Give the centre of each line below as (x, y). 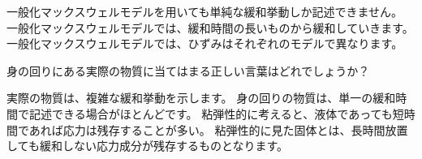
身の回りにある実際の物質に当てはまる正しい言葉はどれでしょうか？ (188, 70)
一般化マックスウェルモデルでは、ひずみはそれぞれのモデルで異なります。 (205, 43)
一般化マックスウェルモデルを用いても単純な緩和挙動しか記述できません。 (205, 11)
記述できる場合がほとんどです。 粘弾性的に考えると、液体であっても (211, 113)
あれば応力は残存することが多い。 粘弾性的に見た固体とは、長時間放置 (218, 129)
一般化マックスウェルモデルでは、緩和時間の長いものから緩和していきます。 (210, 27)
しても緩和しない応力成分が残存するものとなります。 (148, 146)
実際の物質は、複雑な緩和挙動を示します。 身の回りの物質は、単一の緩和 (201, 98)
